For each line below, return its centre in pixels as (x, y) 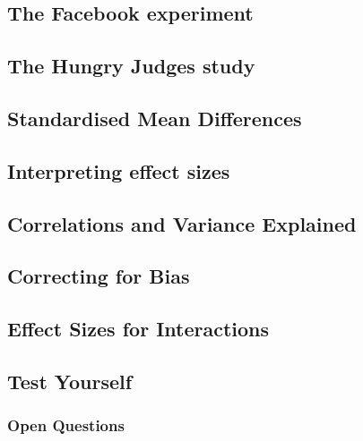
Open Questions (66, 425)
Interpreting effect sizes (119, 170)
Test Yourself (70, 381)
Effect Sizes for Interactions (138, 329)
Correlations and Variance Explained (182, 223)
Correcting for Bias (99, 276)
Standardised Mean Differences (155, 118)
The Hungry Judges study (131, 66)
